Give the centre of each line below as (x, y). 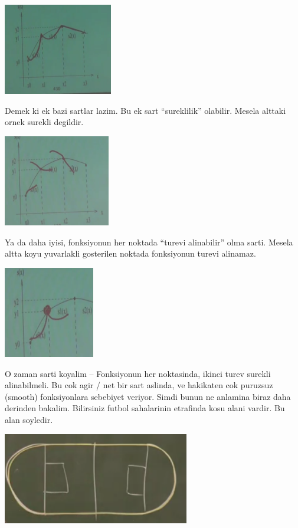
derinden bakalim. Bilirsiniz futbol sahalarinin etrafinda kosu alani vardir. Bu (145, 408)
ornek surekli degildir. (44, 122)
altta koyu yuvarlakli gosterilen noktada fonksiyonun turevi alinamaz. (130, 253)
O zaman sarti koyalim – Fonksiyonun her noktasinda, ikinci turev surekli (138, 373)
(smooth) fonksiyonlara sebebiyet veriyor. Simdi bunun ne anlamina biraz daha (148, 396)
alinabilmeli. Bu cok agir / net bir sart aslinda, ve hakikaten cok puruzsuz (139, 385)
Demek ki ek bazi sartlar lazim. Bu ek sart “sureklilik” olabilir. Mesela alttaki (145, 110)
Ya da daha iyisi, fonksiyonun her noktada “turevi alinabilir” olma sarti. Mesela (149, 242)
